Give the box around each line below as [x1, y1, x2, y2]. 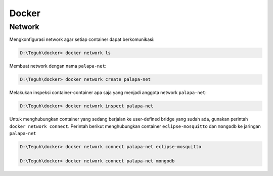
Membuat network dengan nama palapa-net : [9, 63, 107, 69]
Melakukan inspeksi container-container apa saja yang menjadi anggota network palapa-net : [9, 90, 207, 96]
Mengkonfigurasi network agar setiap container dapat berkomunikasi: [9, 36, 155, 42]
